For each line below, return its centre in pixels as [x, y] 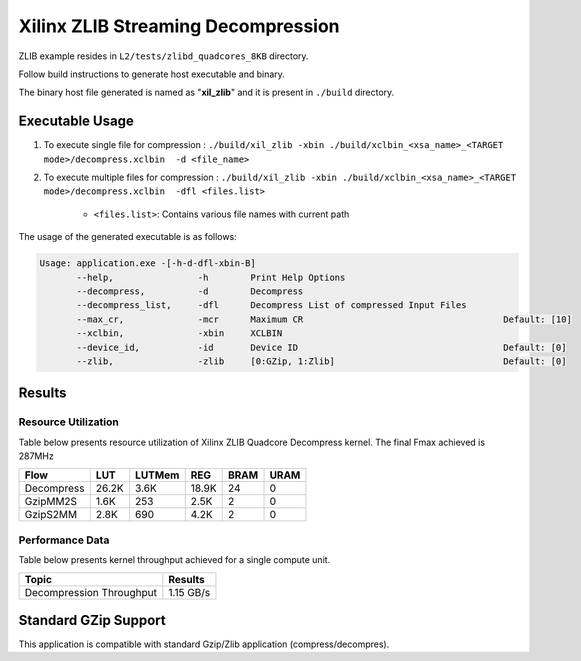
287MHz [36, 456]
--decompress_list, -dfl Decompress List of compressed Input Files [271, 305]
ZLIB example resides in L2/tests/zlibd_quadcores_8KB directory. [163, 56]
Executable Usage [76, 121]
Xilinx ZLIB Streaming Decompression [179, 26]
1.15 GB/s [189, 592]
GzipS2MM [51, 515]
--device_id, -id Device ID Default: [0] [321, 347]
